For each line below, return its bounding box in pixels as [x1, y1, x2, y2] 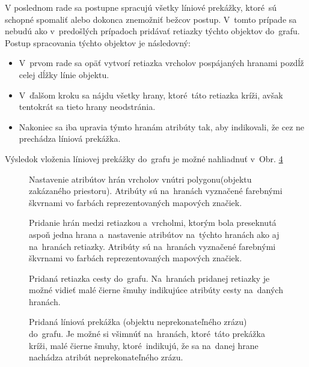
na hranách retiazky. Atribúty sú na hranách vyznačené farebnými [29, 240, 276, 252]
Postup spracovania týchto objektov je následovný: [5, 36, 191, 49]
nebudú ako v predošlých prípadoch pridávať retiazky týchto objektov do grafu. [5, 25, 300, 37]
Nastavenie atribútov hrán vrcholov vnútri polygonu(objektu [29, 172, 252, 185]
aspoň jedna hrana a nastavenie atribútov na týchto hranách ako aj [29, 228, 280, 240]
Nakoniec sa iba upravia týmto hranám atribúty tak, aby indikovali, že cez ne [19, 120, 305, 133]
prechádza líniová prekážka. [19, 132, 121, 145]
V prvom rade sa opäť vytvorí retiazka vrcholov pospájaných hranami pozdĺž [19, 56, 304, 69]
